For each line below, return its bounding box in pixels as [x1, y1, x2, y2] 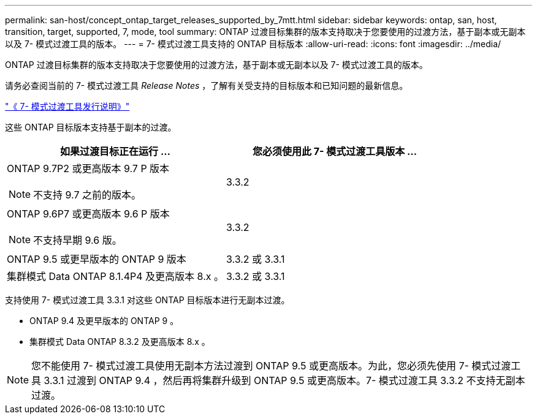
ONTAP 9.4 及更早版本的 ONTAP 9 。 [29, 315, 179, 326]
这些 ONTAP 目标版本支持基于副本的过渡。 [5, 122, 177, 132]
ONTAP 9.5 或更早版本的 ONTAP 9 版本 [7, 253, 186, 265]
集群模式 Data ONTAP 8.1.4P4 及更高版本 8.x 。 [7, 270, 224, 282]
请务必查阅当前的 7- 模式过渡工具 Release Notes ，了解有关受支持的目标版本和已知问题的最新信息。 [5, 80, 408, 91]
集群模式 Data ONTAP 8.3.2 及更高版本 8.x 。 [29, 336, 210, 347]
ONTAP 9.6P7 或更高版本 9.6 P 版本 [7, 208, 170, 220]
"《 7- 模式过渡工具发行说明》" [5, 101, 130, 111]
